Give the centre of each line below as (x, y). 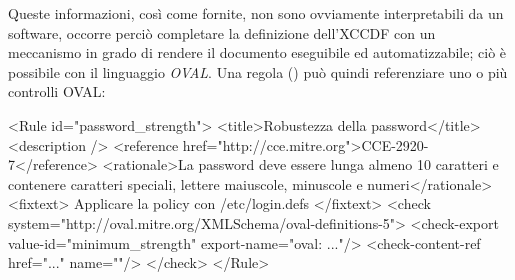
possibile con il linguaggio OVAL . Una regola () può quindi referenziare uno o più (258, 71)
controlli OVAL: (57, 91)
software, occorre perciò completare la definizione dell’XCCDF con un (222, 32)
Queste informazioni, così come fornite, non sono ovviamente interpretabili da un (256, 13)
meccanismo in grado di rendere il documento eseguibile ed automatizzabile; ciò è (257, 52)
